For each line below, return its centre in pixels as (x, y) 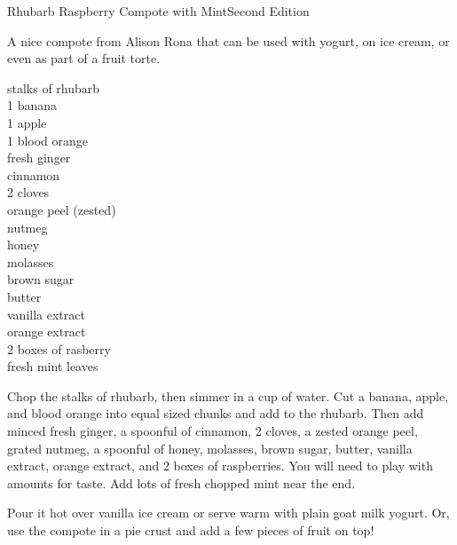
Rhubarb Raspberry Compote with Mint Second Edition (158, 11)
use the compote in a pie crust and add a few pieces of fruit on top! (191, 530)
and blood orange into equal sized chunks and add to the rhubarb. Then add (216, 413)
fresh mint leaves (53, 366)
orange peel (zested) (62, 209)
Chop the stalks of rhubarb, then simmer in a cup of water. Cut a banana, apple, (228, 395)
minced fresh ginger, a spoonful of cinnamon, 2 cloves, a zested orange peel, (213, 431)
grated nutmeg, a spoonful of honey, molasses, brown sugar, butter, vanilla (210, 448)
